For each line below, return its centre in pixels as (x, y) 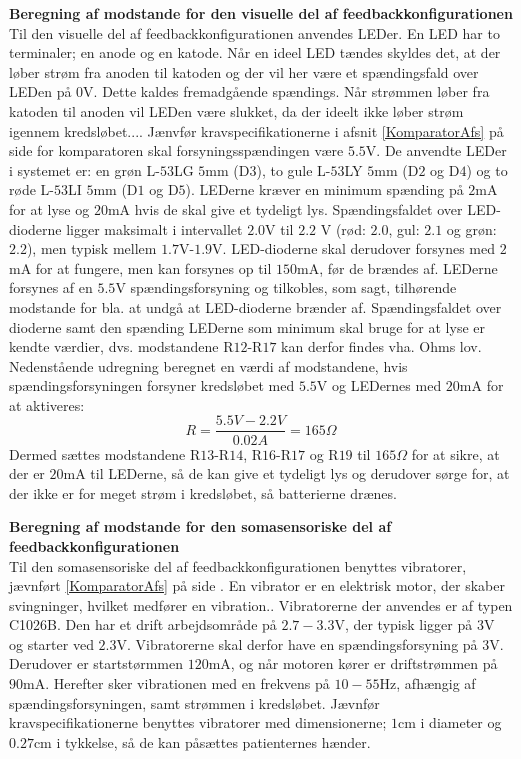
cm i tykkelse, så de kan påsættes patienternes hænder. (202, 741)
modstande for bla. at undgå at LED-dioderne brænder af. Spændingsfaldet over (255, 306)
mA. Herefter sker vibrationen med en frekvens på (176, 683)
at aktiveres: (47, 404)
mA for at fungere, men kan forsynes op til (140, 267)
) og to (487, 169)
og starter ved (51, 643)
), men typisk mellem (91, 248)
